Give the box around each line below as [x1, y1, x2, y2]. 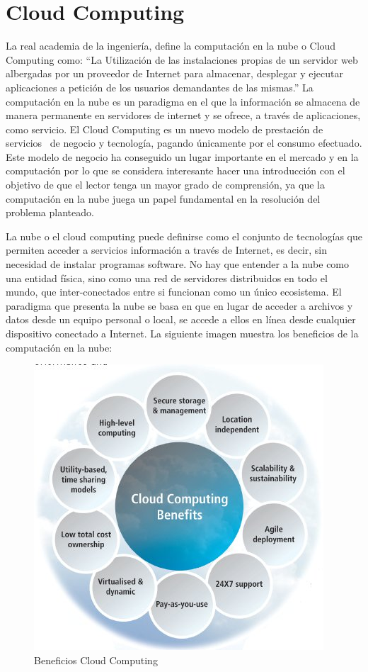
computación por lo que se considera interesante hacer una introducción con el [6, 163, 345, 178]
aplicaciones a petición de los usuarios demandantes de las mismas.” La [6, 79, 314, 94]
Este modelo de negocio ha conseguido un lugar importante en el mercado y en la [6, 149, 359, 164]
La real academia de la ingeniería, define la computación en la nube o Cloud [6, 38, 336, 53]
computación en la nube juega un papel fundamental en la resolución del [6, 191, 321, 206]
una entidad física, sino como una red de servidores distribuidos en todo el [6, 270, 328, 285]
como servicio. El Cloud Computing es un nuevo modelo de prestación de [6, 121, 323, 136]
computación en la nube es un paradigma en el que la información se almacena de [6, 94, 360, 108]
